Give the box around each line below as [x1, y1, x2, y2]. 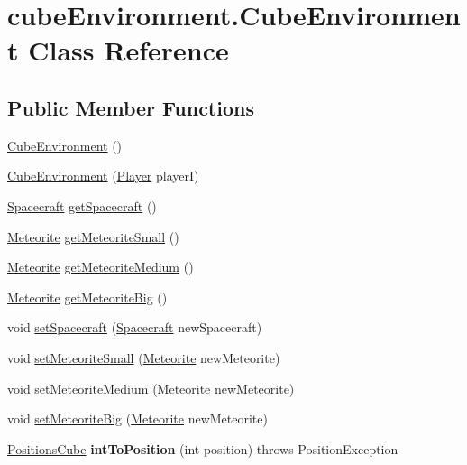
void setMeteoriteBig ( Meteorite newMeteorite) [7, 409, 268, 428]
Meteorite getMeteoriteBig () [7, 287, 168, 306]
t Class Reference [7, 32, 229, 69]
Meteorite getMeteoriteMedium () [7, 257, 194, 276]
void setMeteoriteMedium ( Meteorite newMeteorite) [7, 378, 295, 397]
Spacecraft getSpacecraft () [7, 196, 157, 215]
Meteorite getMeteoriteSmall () [7, 227, 179, 246]
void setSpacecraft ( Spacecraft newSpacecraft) [7, 318, 262, 337]
